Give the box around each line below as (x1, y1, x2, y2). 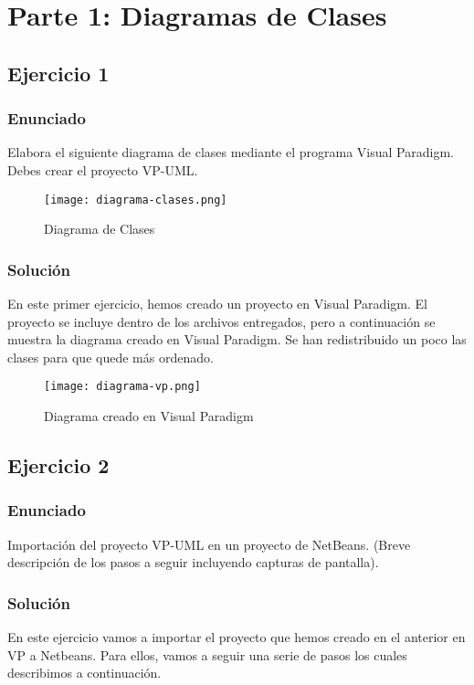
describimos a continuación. (7, 663, 162, 682)
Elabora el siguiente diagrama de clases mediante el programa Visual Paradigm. (7, 142, 454, 162)
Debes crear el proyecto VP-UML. (7, 160, 198, 179)
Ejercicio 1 (7, 58, 110, 87)
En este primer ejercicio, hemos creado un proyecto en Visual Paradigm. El (7, 294, 427, 313)
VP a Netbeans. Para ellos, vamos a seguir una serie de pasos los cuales (7, 645, 407, 664)
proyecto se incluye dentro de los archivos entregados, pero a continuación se (7, 311, 436, 331)
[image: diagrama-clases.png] (44, 193, 227, 206)
